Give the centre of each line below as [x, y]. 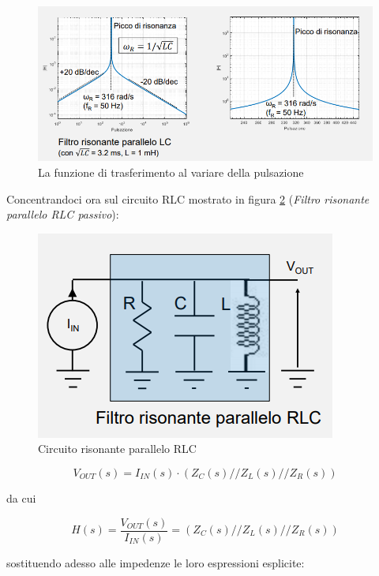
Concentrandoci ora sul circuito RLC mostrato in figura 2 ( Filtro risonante [188, 198]
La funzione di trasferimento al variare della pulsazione [171, 172]
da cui [21, 497]
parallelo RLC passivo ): [63, 214]
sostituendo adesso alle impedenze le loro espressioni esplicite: [156, 562]
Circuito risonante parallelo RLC [117, 449]
